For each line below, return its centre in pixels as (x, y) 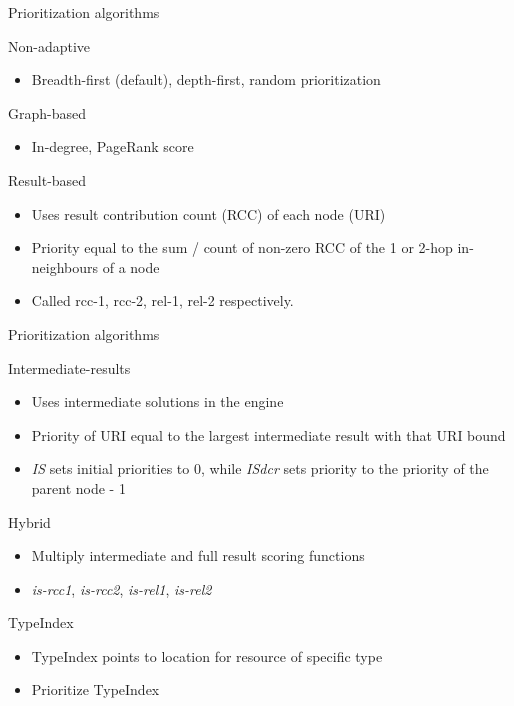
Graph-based (47, 112)
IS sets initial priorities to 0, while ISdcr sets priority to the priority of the (260, 468)
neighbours (65, 266)
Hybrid (29, 521)
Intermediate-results (69, 367)
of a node (131, 266)
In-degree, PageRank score (112, 146)
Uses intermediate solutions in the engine (157, 401)
